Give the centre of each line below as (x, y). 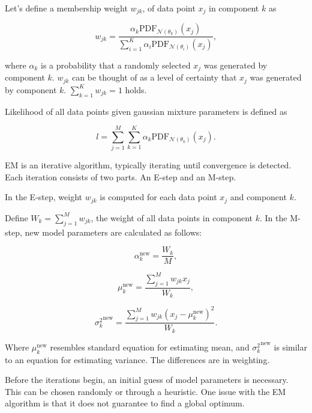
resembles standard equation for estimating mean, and (150, 347)
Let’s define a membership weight (66, 8)
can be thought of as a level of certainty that (154, 77)
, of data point (169, 8)
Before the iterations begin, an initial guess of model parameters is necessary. (147, 380)
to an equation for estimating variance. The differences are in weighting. (137, 359)
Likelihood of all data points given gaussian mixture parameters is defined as (146, 111)
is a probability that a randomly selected (116, 65)
